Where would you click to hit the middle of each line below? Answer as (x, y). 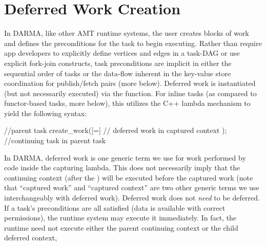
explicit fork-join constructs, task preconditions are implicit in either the (118, 63)
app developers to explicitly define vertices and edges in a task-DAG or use (122, 53)
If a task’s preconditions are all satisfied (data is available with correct (115, 207)
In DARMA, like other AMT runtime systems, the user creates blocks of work (127, 33)
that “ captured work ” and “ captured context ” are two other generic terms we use (132, 187)
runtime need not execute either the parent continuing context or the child (121, 227)
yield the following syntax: (46, 113)
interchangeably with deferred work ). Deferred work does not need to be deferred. (132, 198)
